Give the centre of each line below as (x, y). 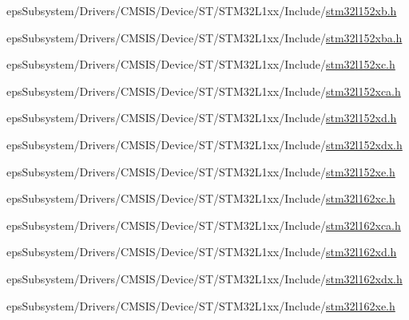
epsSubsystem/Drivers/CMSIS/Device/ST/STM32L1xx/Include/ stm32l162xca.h (204, 225)
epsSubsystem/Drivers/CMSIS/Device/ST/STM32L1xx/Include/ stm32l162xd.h (202, 252)
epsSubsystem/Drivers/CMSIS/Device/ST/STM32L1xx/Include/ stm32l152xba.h (204, 37)
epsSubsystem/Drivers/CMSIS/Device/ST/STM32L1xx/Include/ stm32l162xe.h (201, 305)
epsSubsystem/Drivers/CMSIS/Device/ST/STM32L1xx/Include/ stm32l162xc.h (201, 198)
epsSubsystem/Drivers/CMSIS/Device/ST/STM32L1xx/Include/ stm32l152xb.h (202, 10)
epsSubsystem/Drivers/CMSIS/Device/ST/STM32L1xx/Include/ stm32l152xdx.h (204, 144)
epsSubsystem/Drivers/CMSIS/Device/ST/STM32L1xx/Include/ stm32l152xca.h (204, 91)
